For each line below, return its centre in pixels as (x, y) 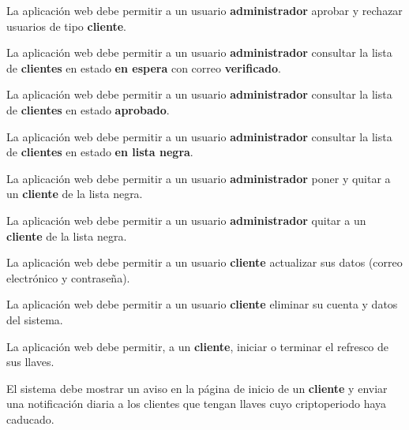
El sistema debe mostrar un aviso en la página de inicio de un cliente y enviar (197, 388)
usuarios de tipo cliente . (66, 26)
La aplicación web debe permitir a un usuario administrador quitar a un (186, 220)
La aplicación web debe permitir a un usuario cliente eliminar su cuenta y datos (202, 304)
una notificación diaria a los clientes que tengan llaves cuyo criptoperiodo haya (197, 404)
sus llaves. (30, 362)
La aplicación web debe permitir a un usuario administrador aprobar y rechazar (204, 10)
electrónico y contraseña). (68, 277)
